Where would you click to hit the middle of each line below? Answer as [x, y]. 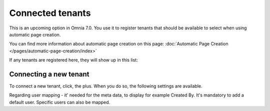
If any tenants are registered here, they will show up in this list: [73, 60]
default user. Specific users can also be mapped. [60, 102]
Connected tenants [50, 13]
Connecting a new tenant [49, 74]
